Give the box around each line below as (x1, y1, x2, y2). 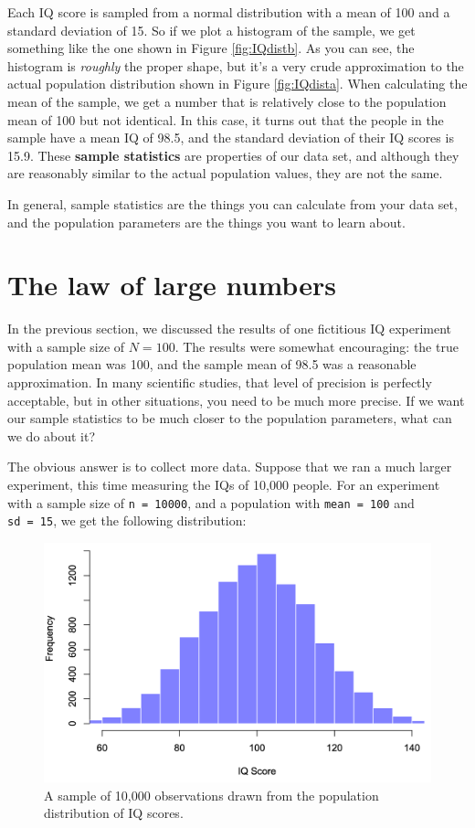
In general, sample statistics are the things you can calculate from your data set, (7, 194, 458, 213)
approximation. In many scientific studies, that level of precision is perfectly (7, 373, 432, 392)
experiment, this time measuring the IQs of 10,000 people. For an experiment (7, 475, 440, 494)
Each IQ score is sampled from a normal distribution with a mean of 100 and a (7, 3, 450, 21)
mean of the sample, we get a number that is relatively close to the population (7, 91, 447, 111)
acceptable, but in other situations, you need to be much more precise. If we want (7, 390, 465, 409)
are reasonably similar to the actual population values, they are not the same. (7, 164, 443, 183)
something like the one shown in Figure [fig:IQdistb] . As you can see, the (7, 38, 415, 58)
